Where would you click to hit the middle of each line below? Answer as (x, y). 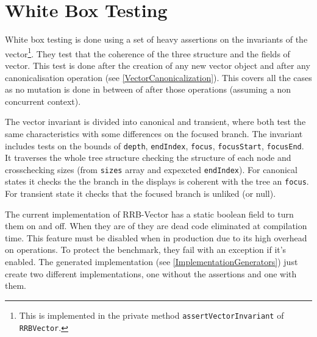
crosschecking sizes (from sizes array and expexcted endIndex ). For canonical (151, 169)
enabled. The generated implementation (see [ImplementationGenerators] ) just (151, 262)
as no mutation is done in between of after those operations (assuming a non (148, 89)
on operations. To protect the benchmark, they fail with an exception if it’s (146, 250)
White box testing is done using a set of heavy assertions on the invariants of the (156, 39)
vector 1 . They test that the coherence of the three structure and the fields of (148, 52)
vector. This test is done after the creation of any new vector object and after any (158, 65)
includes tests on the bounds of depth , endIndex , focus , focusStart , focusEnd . (155, 145)
